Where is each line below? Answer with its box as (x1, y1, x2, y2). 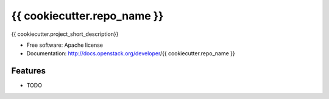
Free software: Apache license (26, 41, 104, 49)
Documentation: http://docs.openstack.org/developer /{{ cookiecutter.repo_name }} (26, 50, 236, 57)
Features (11, 66, 46, 76)
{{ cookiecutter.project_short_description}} (11, 30, 119, 38)
